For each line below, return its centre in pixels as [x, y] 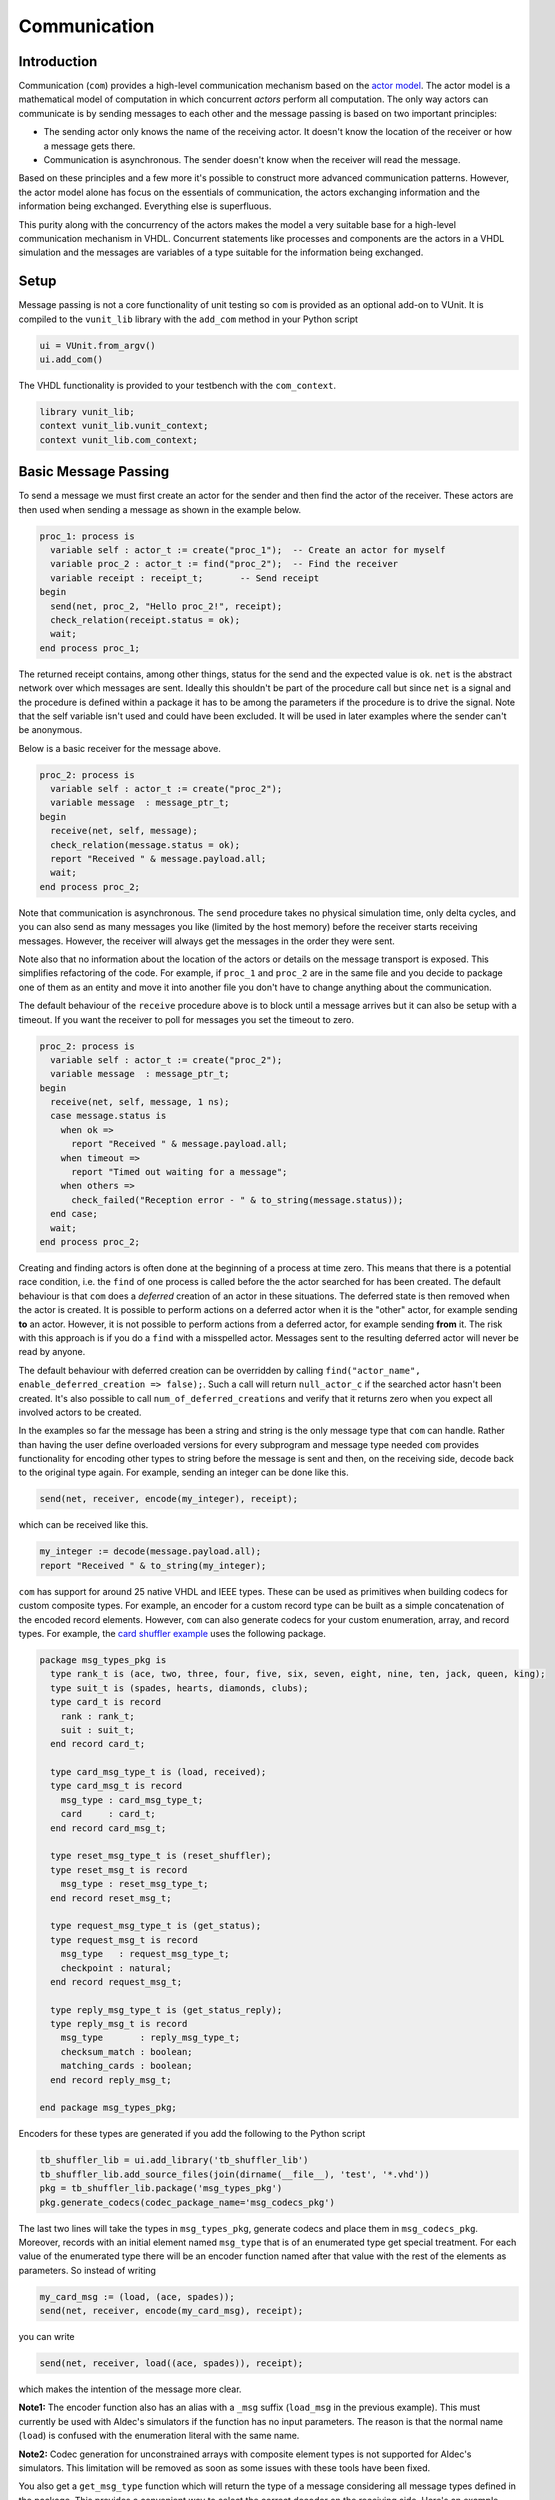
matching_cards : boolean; [127, 2066]
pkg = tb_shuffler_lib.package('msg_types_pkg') [161, 2188]
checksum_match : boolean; [127, 2051]
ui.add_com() [71, 359]
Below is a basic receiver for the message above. [120, 748]
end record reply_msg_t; [111, 2079]
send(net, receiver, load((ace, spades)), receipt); [171, 2363]
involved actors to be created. [80, 1412]
